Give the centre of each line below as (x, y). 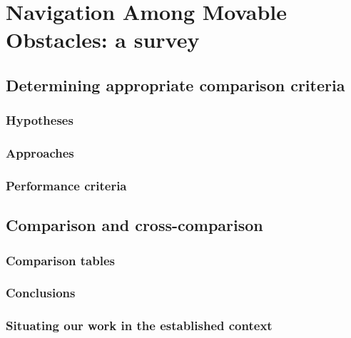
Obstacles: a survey (103, 40)
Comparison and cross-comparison (134, 225)
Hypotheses (40, 120)
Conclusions (41, 293)
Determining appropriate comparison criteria (175, 84)
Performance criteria (66, 185)
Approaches (40, 153)
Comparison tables (60, 260)
